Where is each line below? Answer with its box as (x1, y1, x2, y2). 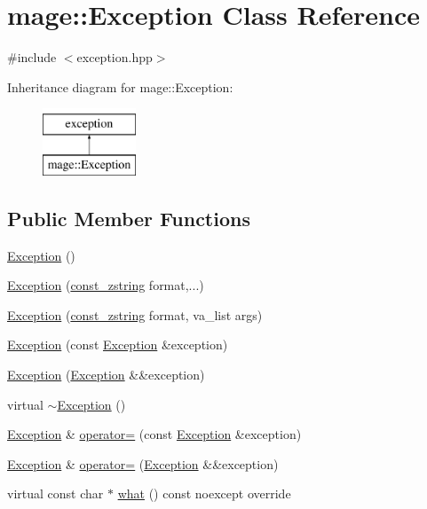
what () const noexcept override (117, 484, 291, 503)
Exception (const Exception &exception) (7, 335, 228, 354)
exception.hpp (76, 48, 153, 67)
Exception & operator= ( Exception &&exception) (7, 454, 279, 473)
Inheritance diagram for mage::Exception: (7, 77, 233, 96)
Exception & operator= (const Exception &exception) (7, 425, 302, 443)
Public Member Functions (7, 204, 250, 231)
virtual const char (7, 484, 104, 503)
